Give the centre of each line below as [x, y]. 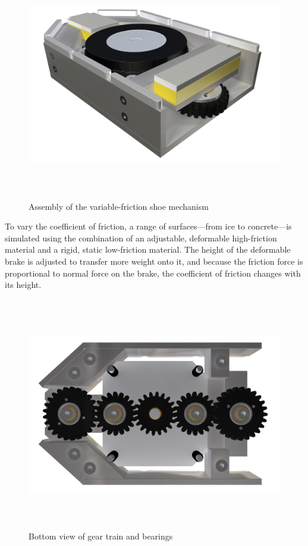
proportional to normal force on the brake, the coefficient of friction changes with [153, 273]
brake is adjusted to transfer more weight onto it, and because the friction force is [154, 261]
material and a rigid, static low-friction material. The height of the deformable [148, 249]
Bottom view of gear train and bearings [101, 536]
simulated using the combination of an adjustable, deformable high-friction [141, 238]
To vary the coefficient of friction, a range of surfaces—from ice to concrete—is [148, 226]
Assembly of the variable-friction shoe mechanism [119, 206]
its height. [23, 285]
